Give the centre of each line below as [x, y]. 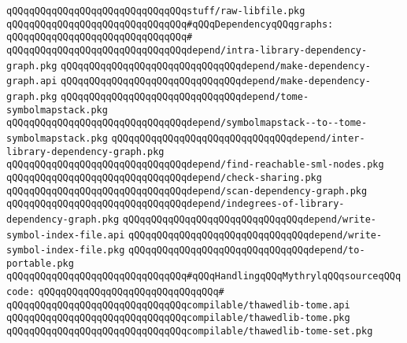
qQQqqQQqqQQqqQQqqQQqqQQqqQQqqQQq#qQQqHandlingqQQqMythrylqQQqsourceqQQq [204, 277]
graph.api [32, 81]
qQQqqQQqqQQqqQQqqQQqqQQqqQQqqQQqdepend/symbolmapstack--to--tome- [187, 123]
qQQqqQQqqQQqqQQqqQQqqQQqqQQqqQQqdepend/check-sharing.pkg [164, 177]
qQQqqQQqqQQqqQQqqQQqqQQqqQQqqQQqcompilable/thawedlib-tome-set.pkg [190, 332]
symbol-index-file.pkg [66, 251]
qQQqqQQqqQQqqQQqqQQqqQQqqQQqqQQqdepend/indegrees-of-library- [176, 204]
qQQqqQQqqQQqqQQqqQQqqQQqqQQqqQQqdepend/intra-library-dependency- [187, 50]
